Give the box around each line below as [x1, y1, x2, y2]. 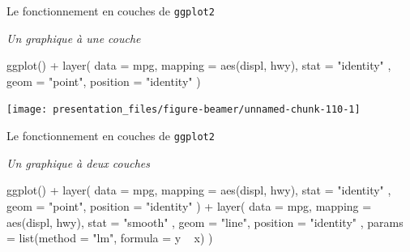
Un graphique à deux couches [6, 154, 151, 171]
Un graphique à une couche [6, 29, 141, 46]
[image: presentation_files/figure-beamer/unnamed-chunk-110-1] [6, 104, 361, 116]
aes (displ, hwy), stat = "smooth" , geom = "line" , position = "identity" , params [6, 213, 404, 230]
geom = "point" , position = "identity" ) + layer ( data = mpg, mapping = [6, 197, 372, 214]
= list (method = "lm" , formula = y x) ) [6, 229, 213, 246]
